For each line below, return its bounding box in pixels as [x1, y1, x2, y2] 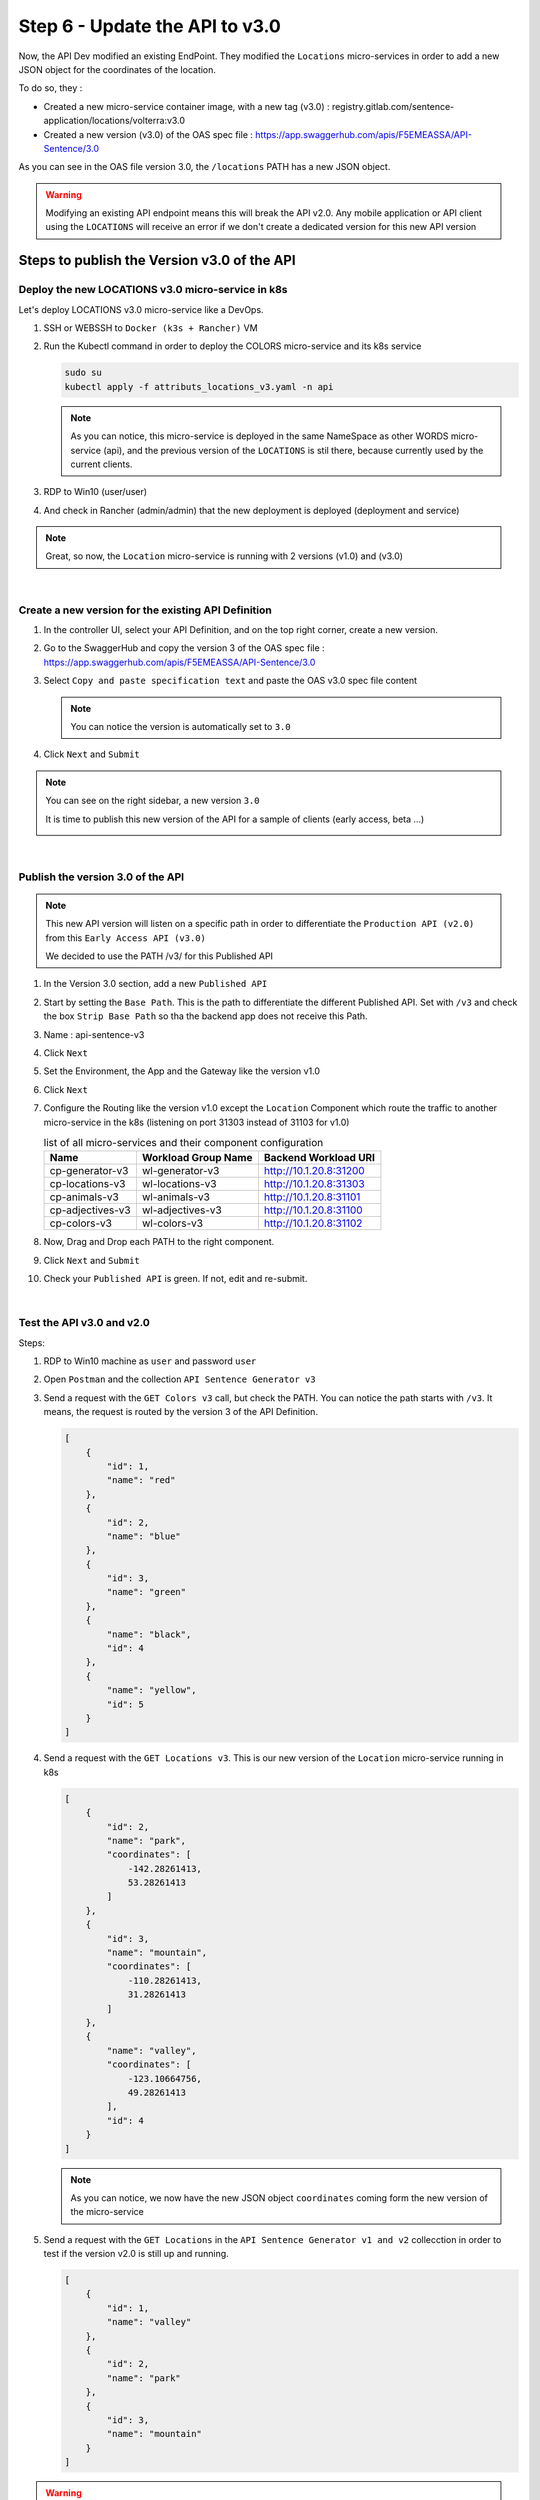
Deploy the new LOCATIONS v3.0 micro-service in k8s [18, 283, 289, 297]
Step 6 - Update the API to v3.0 [18, 15, 282, 37]
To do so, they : [18, 82, 83, 94]
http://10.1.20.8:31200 [263, 1164, 365, 1178]
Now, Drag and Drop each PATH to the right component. [43, 1236, 275, 1248]
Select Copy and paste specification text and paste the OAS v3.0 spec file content [43, 675, 418, 687]
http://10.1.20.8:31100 [263, 1203, 364, 1217]
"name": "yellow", [106, 1685, 197, 1696]
